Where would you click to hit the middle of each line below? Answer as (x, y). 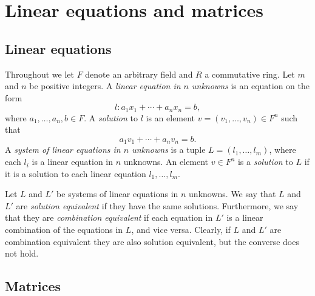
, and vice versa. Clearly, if (181, 230)
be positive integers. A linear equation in (105, 86)
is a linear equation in (73, 162)
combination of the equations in (64, 230)
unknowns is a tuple (169, 150)
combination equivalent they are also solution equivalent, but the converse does (152, 241)
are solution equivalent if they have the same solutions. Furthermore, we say (157, 205)
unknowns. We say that (232, 194)
